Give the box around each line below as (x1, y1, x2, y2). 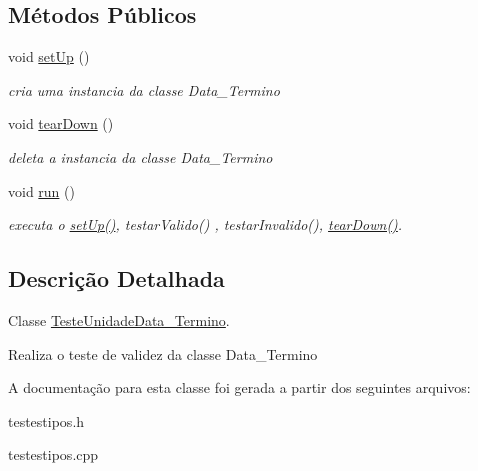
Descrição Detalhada (8, 263, 225, 294)
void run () (8, 180, 75, 201)
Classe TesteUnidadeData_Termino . (8, 309, 230, 330)
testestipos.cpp (8, 444, 99, 465)
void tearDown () (8, 113, 114, 134)
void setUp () (8, 46, 90, 67)
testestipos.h (8, 410, 85, 431)
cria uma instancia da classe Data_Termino (8, 79, 280, 100)
